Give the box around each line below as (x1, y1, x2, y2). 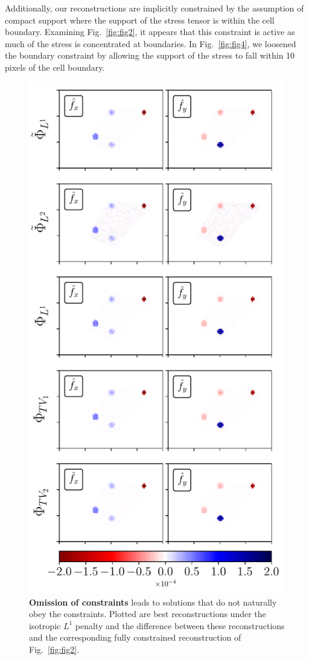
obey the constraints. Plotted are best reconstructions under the (29, 607, 266, 620)
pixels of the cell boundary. (5, 60, 105, 73)
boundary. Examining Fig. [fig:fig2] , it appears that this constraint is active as (5, 25, 295, 38)
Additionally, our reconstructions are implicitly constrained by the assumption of (5, 2, 304, 14)
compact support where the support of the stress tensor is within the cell (5, 13, 275, 26)
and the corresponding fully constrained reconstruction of (29, 631, 241, 644)
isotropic (29, 619, 61, 632)
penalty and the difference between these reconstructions (75, 619, 285, 632)
